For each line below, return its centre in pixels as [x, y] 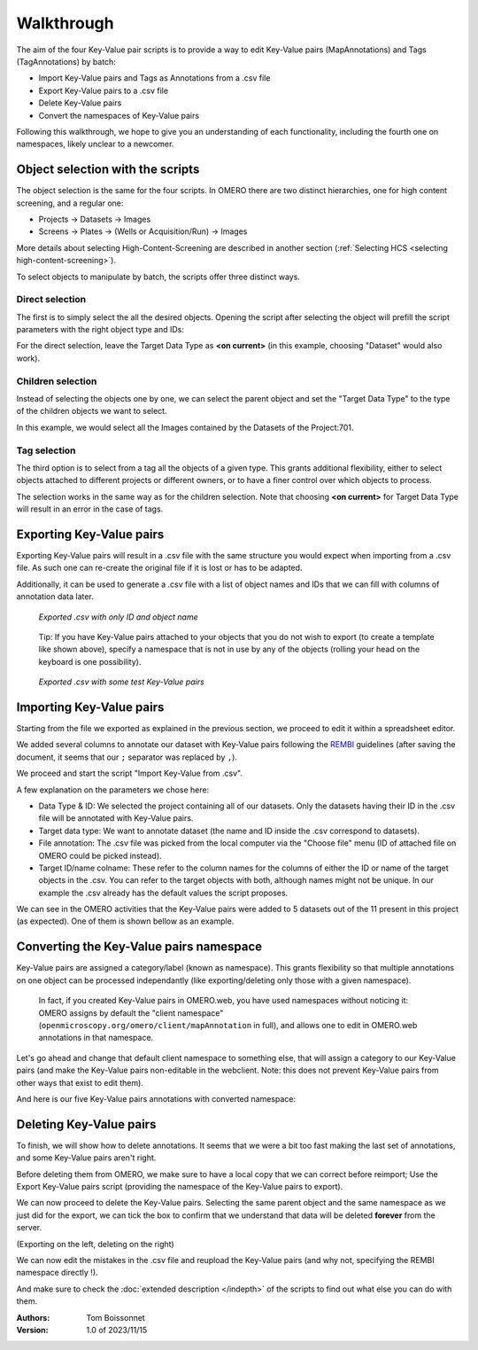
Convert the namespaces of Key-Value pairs [119, 115]
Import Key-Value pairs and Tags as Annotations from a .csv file [154, 78]
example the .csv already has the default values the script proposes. [163, 893]
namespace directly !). [57, 1273]
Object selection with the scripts [108, 170]
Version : [32, 1330]
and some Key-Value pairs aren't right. [86, 1158]
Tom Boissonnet [116, 1317]
